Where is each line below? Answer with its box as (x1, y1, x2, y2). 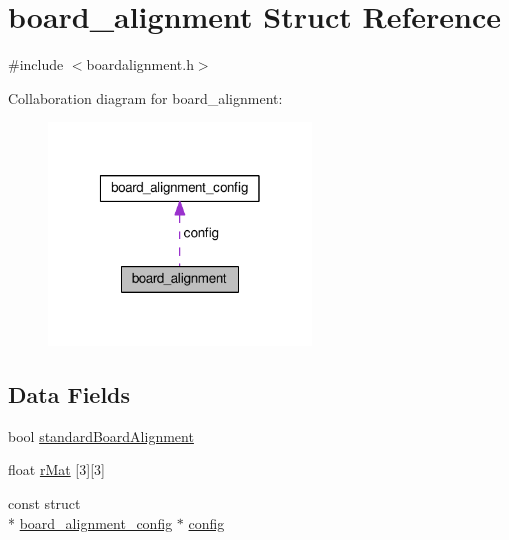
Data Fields (8, 379, 131, 410)
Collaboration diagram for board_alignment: (8, 87, 283, 108)
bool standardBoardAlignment (8, 425, 194, 446)
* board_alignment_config (8, 512, 173, 533)
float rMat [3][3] (8, 459, 105, 480)
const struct (8, 493, 81, 514)
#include (8, 54, 64, 75)
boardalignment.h (86, 54, 194, 75)
